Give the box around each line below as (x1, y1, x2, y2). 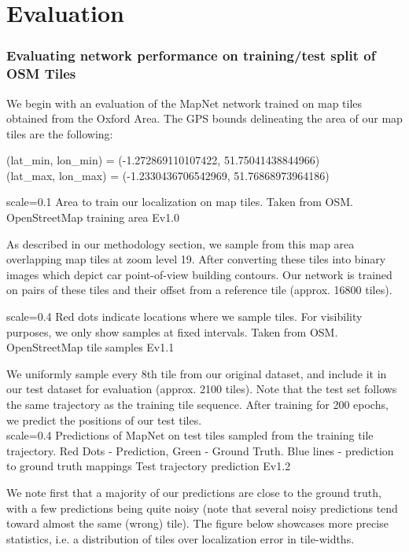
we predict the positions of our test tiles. (6, 411, 202, 428)
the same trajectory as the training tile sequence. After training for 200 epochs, (6, 396, 389, 413)
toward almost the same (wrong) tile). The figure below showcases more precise (6, 515, 389, 532)
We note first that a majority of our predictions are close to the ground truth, (6, 484, 381, 500)
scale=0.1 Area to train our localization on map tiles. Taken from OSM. (6, 193, 353, 210)
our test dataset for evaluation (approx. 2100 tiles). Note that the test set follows (6, 381, 397, 397)
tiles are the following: (6, 125, 113, 142)
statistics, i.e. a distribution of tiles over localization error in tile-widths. (6, 530, 355, 546)
